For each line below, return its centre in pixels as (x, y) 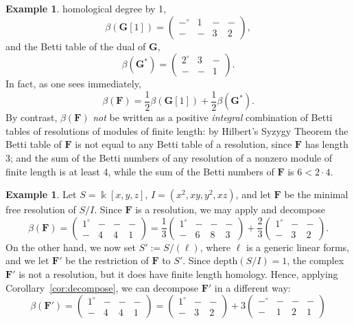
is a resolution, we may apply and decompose (230, 209)
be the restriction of (107, 260)
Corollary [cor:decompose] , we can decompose (102, 287)
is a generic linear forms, (297, 247)
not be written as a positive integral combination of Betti (213, 117)
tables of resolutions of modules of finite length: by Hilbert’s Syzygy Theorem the (177, 130)
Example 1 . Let (41, 194)
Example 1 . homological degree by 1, (86, 8)
